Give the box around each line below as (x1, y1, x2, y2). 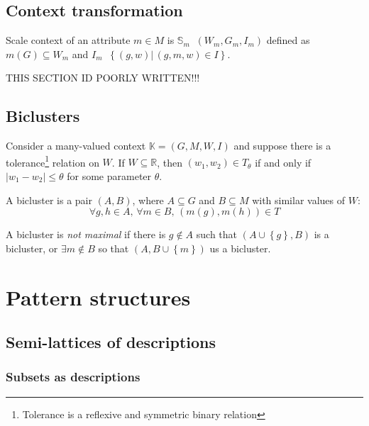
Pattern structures (6, 282, 191, 311)
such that (196, 227, 238, 242)
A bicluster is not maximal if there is (6, 227, 166, 242)
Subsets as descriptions (6, 368, 141, 386)
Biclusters (6, 105, 80, 127)
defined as (266, 33, 310, 47)
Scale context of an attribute (6, 33, 131, 47)
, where (132, 192, 164, 207)
